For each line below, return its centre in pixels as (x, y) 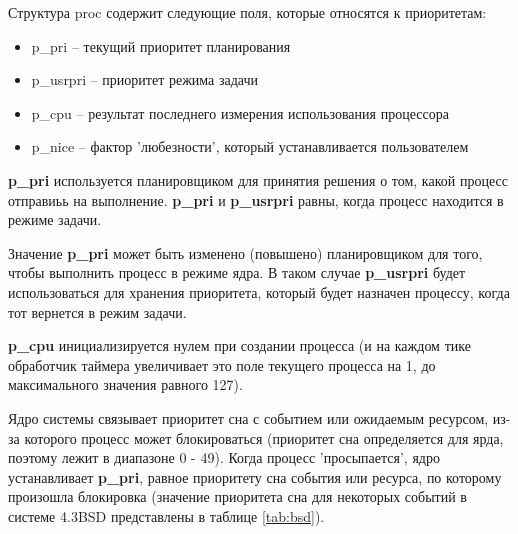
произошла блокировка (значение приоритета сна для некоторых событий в (237, 496)
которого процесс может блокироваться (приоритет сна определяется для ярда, (264, 437)
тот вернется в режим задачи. (97, 311)
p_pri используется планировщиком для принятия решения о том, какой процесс (258, 179)
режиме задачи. (55, 219)
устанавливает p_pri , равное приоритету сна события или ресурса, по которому (255, 476)
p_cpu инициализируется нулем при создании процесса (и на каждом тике (239, 345)
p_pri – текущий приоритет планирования (161, 45)
